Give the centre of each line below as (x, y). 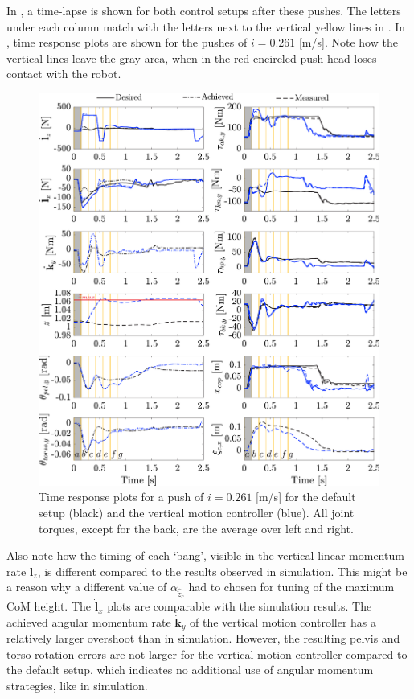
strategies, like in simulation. (77, 685)
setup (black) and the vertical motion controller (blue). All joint (197, 513)
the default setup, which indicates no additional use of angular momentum (190, 670)
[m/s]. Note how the (348, 42)
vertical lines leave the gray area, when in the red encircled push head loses (192, 58)
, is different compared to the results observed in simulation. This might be (222, 571)
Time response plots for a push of (121, 497)
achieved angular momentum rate (89, 621)
